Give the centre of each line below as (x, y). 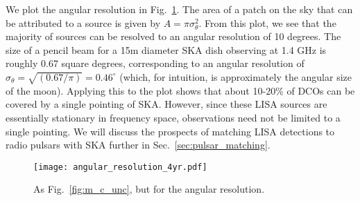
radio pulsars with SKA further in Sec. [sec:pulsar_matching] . (138, 145)
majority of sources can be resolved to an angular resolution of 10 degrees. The (173, 36)
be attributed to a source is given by (83, 22)
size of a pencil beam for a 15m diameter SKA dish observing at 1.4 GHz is (166, 49)
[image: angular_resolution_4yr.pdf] (120, 167)
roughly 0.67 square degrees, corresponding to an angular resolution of (155, 63)
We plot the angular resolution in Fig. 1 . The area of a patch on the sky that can (179, 9)
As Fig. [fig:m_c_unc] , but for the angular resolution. (149, 189)
